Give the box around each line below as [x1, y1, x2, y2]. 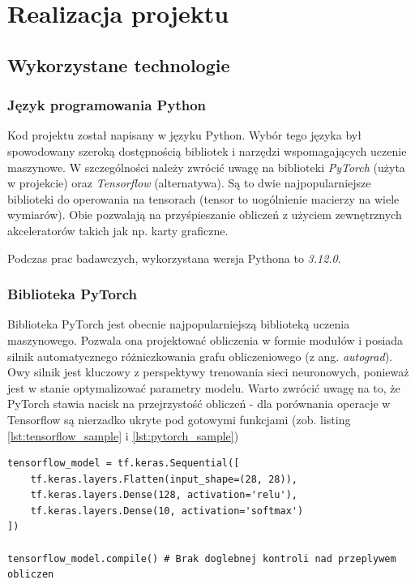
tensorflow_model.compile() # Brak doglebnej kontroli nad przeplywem [7, 552, 396, 565]
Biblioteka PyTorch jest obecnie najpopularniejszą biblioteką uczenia [7, 316, 350, 333]
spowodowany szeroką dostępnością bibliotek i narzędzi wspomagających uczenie [7, 142, 407, 159]
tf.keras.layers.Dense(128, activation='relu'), [30, 489, 297, 501]
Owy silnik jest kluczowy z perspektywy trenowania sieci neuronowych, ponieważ [7, 363, 409, 380]
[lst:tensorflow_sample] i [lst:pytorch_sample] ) [7, 427, 239, 444]
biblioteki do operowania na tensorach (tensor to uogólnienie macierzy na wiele [7, 190, 400, 207]
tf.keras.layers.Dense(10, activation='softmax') [30, 505, 304, 517]
